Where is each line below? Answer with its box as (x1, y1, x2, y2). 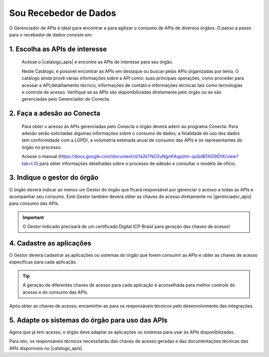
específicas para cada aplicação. (9, 259, 77, 265)
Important (22, 214, 44, 220)
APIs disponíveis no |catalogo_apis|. (9, 345, 83, 351)
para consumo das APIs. (9, 200, 60, 206)
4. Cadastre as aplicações (9, 239, 92, 247)
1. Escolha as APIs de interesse (9, 45, 107, 53)
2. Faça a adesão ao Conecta (9, 109, 101, 118)
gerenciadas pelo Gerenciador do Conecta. (21, 96, 111, 102)
